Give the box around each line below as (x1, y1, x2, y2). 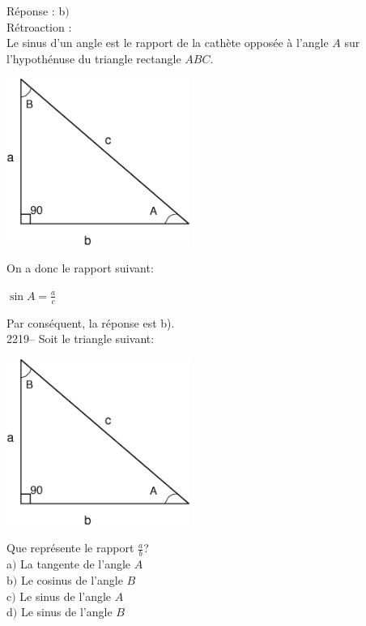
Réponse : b (6, 2, 66, 19)
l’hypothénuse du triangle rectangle (6, 49, 181, 66)
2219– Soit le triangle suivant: (6, 330, 155, 347)
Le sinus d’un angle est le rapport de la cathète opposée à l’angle (6, 34, 329, 51)
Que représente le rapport (6, 539, 134, 556)
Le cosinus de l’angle (20, 571, 123, 588)
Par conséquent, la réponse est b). (6, 314, 175, 331)
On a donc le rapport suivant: (6, 259, 154, 277)
